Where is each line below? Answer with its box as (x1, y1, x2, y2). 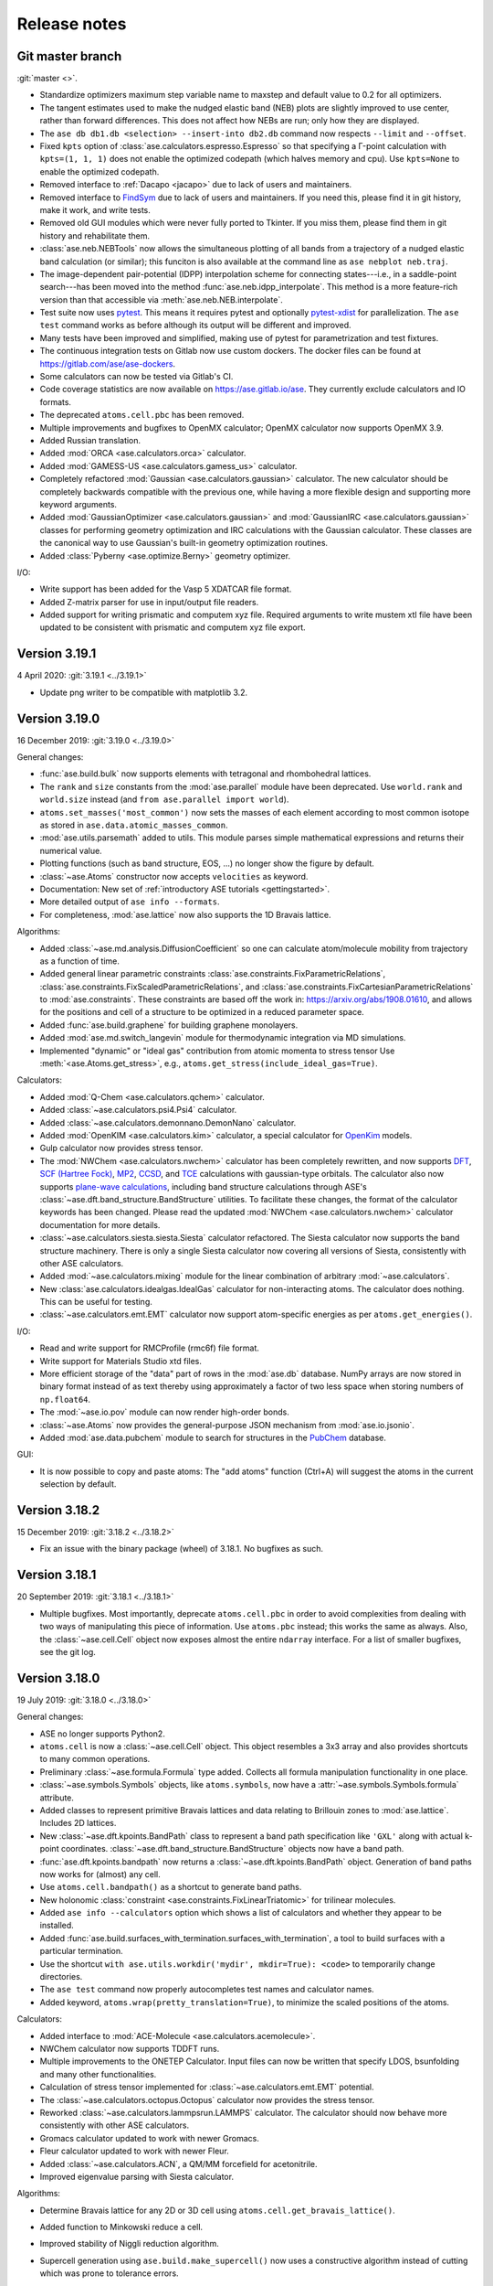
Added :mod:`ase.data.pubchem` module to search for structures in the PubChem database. (39, 1432, 387, 1443)
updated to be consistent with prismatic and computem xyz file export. (39, 622, 306, 633)
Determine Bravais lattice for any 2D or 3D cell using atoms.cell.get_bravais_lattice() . (39, 2205, 396, 2216)
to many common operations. (39, 1754, 151, 1765)
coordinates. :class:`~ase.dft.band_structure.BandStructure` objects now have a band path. (60, 1843, 404, 1854)
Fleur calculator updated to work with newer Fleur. (39, 2145, 230, 2157)
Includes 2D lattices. (39, 1818, 117, 1829)
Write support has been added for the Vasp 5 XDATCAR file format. (39, 583, 292, 594)
